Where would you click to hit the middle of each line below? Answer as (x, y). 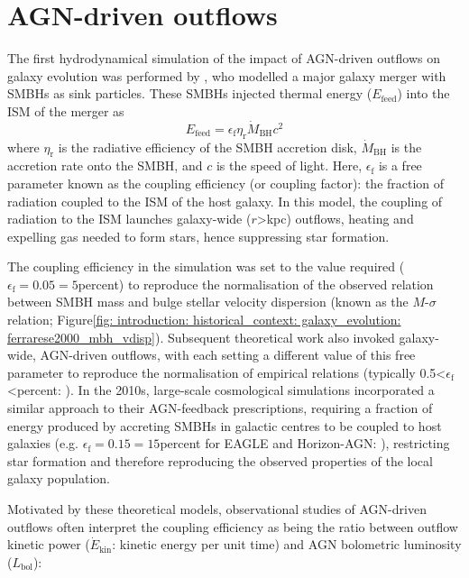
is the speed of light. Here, (289, 165)
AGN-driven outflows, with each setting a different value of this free (228, 355)
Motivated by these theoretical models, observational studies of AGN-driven (217, 509)
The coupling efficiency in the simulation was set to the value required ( (206, 266)
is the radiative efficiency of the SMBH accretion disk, (207, 147)
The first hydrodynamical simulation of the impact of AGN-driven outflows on (224, 58)
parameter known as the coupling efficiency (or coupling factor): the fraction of (226, 183)
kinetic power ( (49, 544)
